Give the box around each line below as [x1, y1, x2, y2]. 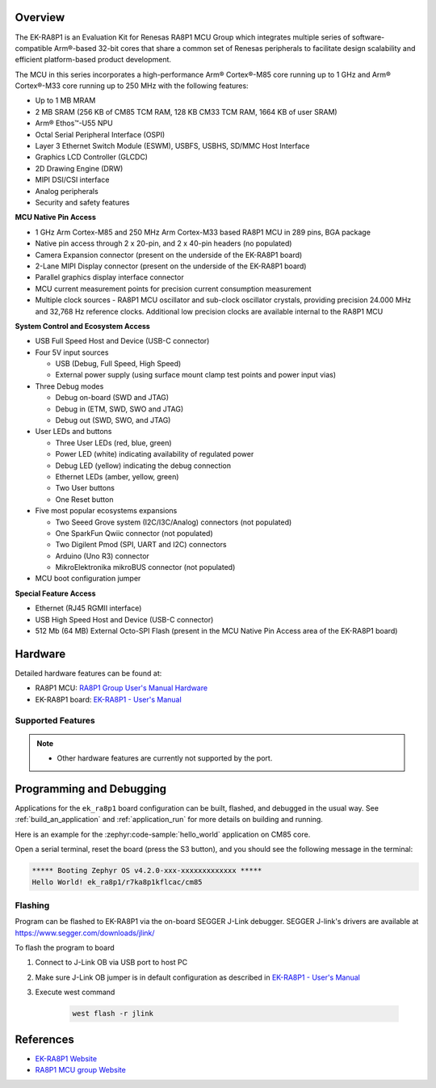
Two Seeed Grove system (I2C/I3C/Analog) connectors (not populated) [55, 517, 292, 527]
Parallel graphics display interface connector [35, 272, 185, 282]
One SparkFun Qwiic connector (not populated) [55, 528, 213, 538]
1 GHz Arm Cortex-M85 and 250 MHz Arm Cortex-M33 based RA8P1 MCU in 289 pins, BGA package [35, 227, 371, 237]
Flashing [15, 900, 50, 911]
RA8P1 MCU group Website [35, 1065, 127, 1075]
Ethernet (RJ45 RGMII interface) [35, 603, 142, 614]
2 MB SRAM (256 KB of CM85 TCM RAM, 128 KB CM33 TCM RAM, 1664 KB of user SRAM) [35, 107, 338, 116]
